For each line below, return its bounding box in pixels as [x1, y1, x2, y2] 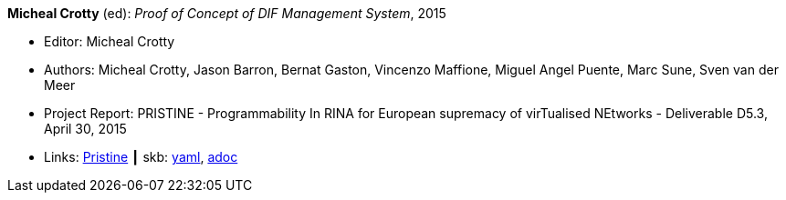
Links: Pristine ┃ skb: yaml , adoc [44, 149, 238, 165]
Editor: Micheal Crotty [44, 34, 175, 49]
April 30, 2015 [44, 121, 127, 136]
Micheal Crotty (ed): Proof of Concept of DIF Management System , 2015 [7, 5, 446, 21]
